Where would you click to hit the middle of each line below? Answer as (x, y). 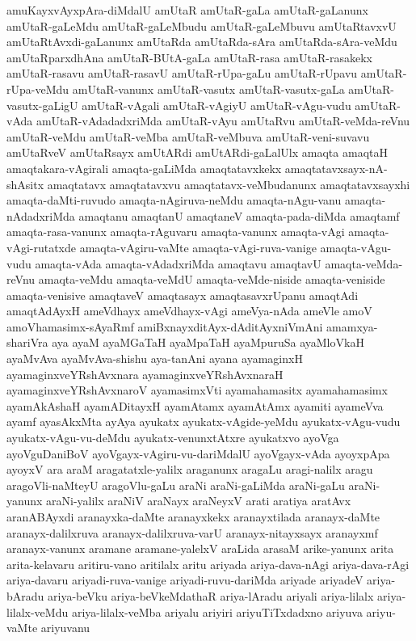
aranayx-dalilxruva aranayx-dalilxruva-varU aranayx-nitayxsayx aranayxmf (192, 532)
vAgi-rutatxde (42, 247)
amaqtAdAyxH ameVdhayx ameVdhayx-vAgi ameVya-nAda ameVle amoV (189, 311)
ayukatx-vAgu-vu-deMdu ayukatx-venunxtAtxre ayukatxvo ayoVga (173, 438)
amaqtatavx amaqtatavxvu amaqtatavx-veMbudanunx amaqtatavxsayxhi (229, 184)
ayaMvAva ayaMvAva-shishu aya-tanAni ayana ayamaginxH (155, 358)
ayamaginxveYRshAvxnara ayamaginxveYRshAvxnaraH (145, 374)
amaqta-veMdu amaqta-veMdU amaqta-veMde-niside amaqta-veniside (212, 279)
